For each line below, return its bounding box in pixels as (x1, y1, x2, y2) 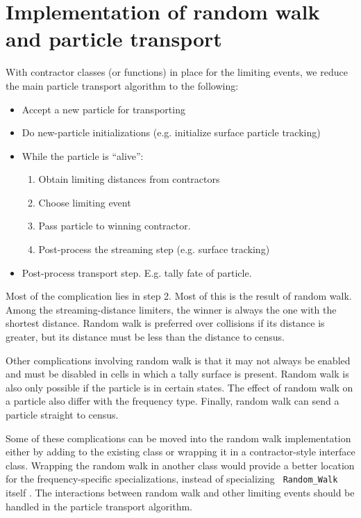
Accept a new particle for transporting (22, 102, 185, 116)
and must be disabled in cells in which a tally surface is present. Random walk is (6, 366, 349, 381)
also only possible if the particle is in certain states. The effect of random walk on (6, 380, 353, 394)
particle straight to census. (6, 407, 119, 421)
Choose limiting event (38, 195, 131, 209)
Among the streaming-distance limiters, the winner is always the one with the (6, 302, 337, 316)
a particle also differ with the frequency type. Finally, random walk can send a (6, 394, 339, 408)
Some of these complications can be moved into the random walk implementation (6, 430, 351, 445)
